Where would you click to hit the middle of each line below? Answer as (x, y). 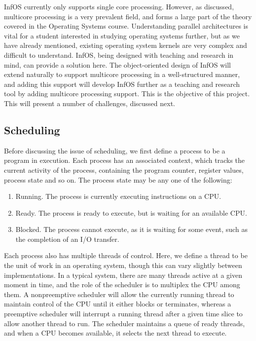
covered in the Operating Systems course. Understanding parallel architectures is (126, 26)
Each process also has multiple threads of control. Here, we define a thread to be (126, 255)
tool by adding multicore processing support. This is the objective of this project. (127, 94)
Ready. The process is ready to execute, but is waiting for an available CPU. (131, 212)
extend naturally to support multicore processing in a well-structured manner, (122, 74)
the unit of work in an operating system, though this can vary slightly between (123, 265)
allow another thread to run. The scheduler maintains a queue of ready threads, (125, 323)
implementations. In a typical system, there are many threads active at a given (123, 275)
